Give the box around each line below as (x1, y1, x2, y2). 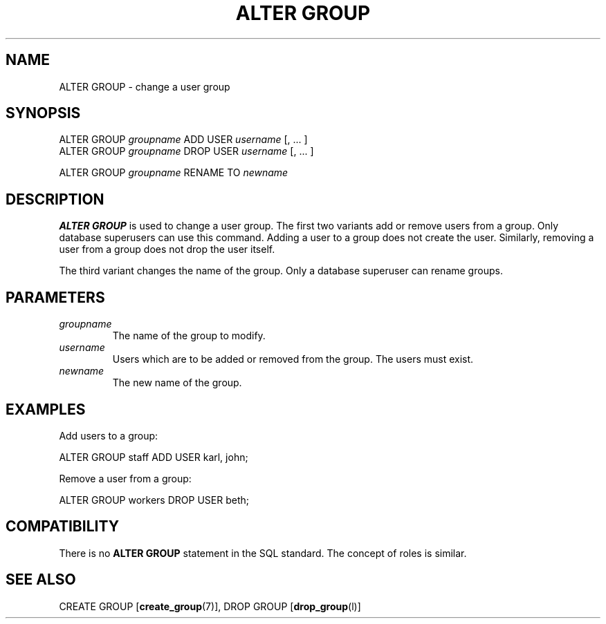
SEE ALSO (6, 571, 76, 589)
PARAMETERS (6, 288, 105, 306)
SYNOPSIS (6, 104, 81, 122)
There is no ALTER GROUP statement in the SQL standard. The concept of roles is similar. (59, 547, 467, 559)
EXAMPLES (6, 400, 86, 418)
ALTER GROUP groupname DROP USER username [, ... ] (59, 145, 314, 158)
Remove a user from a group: (59, 472, 192, 484)
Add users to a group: (59, 429, 158, 442)
